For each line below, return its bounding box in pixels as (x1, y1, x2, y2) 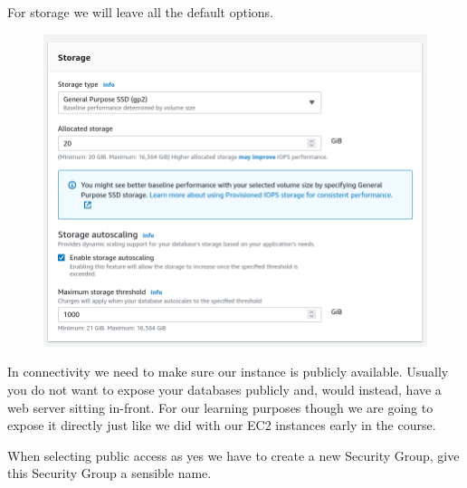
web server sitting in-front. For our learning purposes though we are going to (7, 397, 434, 416)
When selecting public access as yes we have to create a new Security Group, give (7, 445, 460, 464)
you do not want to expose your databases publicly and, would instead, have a (7, 379, 442, 398)
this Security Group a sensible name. (7, 464, 212, 483)
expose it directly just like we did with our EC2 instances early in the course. (7, 416, 436, 435)
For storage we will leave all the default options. (7, 3, 274, 21)
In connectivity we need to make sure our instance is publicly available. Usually (7, 362, 449, 381)
